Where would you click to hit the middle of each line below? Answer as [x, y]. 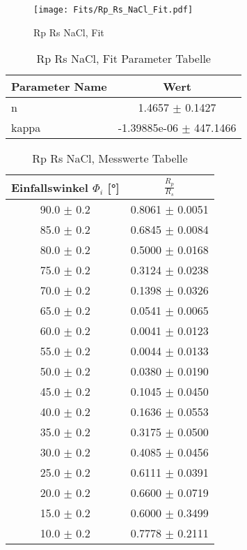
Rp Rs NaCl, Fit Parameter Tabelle [123, 59]
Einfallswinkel [50, 187]
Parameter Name [59, 87]
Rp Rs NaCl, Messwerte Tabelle [110, 158]
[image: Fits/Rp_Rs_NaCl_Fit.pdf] [113, 10]
